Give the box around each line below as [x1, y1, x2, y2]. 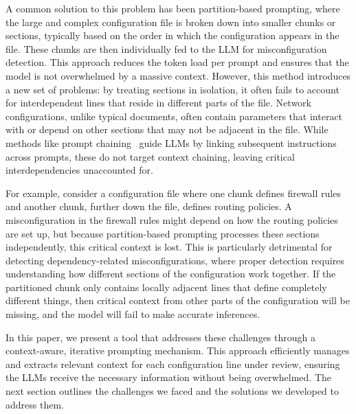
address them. [5, 397, 64, 411]
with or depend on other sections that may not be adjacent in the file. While [5, 122, 329, 137]
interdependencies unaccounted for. [5, 163, 153, 177]
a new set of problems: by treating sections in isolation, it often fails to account [5, 82, 340, 96]
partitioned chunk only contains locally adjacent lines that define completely [5, 279, 327, 294]
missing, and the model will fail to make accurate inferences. [5, 307, 260, 321]
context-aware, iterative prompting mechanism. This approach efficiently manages [5, 343, 350, 358]
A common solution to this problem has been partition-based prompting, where [5, 1, 340, 15]
